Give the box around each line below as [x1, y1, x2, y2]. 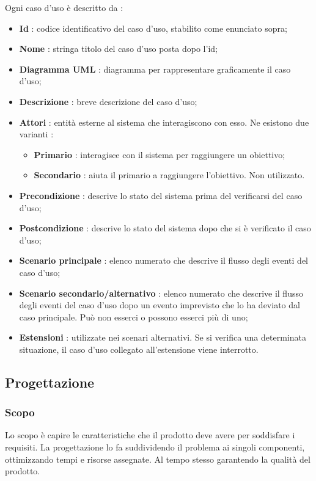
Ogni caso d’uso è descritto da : [5, 1, 123, 13]
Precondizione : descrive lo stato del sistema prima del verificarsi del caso [19, 189, 303, 201]
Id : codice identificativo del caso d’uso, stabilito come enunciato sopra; [19, 21, 287, 34]
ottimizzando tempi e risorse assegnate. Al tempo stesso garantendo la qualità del [5, 452, 310, 465]
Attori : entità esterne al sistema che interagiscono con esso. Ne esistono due [19, 115, 309, 128]
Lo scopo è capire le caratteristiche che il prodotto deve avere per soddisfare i [5, 429, 295, 441]
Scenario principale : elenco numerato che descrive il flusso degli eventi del [19, 254, 308, 267]
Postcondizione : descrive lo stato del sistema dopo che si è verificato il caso [19, 222, 311, 234]
